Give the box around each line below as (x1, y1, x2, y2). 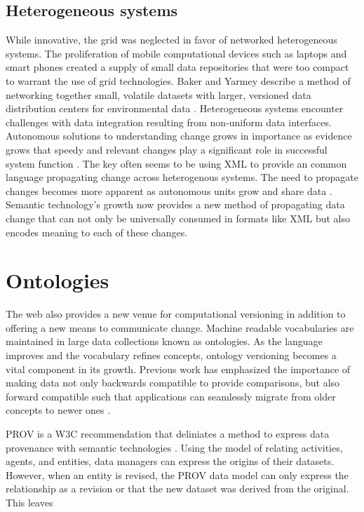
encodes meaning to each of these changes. (6, 224, 188, 239)
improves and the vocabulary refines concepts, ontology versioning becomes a (6, 348, 337, 363)
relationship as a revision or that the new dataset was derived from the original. (6, 481, 349, 496)
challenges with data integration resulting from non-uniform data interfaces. (6, 114, 332, 129)
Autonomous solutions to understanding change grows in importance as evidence (6, 128, 352, 143)
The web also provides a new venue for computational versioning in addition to (6, 306, 346, 321)
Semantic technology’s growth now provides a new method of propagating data (6, 197, 345, 212)
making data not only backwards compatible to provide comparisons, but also (6, 375, 340, 390)
